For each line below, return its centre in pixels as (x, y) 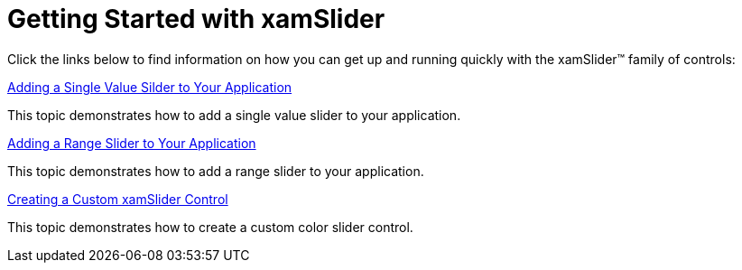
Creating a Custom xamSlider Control (118, 199)
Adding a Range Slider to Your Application (132, 143)
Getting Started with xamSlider (196, 19)
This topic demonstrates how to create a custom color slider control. (210, 227)
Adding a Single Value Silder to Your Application (150, 87)
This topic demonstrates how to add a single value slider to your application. (234, 115)
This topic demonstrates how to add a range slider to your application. (216, 171)
